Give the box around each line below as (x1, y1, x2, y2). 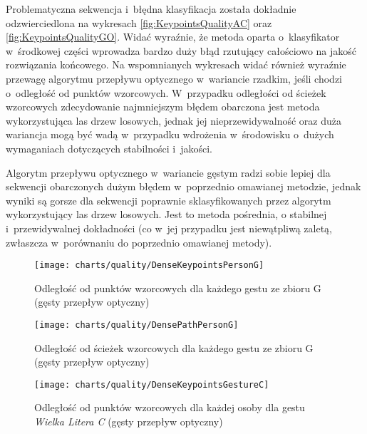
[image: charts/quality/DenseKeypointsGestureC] (34, 379, 269, 390)
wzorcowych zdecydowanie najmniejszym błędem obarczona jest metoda (6, 99, 320, 114)
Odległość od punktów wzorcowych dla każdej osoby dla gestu (34, 400, 305, 415)
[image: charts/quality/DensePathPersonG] (34, 319, 239, 330)
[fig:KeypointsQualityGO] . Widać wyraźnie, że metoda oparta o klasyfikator (6, 29, 340, 44)
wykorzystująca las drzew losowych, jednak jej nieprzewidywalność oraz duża (6, 113, 341, 128)
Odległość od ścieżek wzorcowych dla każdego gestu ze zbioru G (34, 340, 314, 355)
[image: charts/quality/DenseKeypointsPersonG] (34, 260, 264, 271)
